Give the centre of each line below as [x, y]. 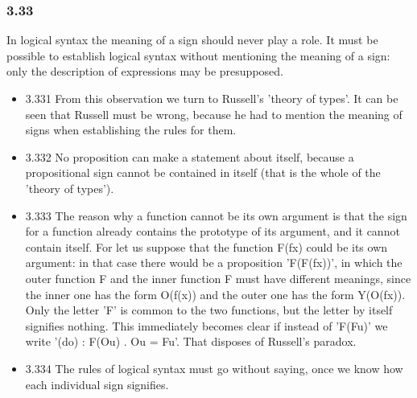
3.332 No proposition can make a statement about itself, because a [190, 156]
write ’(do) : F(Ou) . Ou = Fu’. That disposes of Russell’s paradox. [191, 341]
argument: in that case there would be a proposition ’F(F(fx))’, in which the [214, 263]
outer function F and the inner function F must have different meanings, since [218, 278]
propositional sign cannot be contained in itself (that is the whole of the [203, 172]
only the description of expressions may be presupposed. [145, 71]
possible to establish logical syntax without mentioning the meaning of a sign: [198, 55]
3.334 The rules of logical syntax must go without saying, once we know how [214, 368]
